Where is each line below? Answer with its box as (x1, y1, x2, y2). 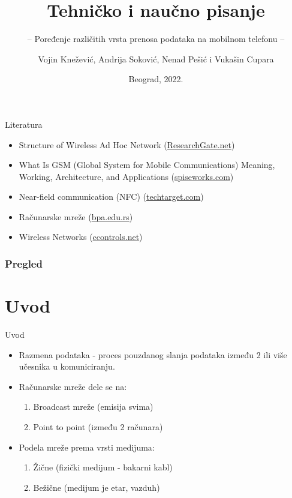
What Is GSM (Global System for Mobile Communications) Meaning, (19, 158, 275, 171)
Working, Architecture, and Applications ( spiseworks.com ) (19, 170, 234, 182)
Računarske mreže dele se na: (19, 380, 127, 392)
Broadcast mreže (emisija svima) (33, 400, 153, 413)
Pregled (5, 256, 43, 271)
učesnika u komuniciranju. (19, 360, 115, 373)
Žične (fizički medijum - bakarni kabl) (33, 461, 173, 473)
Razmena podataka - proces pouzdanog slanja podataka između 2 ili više (19, 348, 287, 361)
